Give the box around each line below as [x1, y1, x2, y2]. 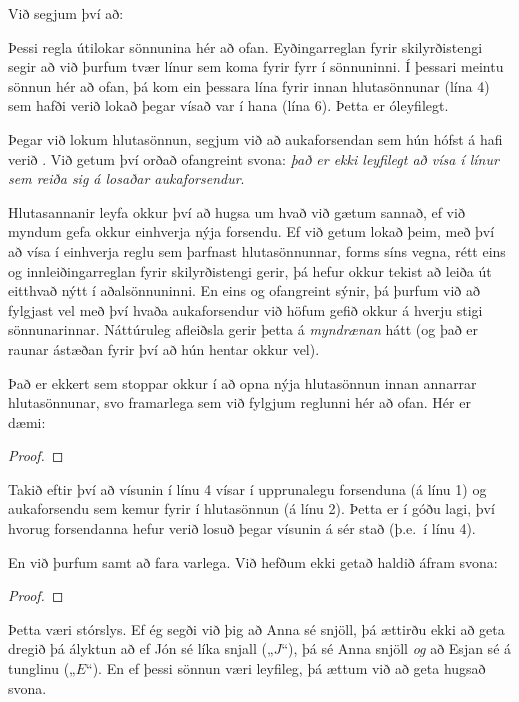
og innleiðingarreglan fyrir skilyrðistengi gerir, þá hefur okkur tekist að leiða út [8, 260, 492, 281]
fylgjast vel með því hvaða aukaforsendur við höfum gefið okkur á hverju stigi [8, 299, 483, 320]
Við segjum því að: [8, 3, 124, 23]
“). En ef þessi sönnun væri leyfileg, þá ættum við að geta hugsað [86, 658, 486, 679]
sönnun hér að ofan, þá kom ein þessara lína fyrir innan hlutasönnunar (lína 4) [8, 75, 490, 96]
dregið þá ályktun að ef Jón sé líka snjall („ [8, 638, 274, 659]
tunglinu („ [8, 658, 76, 679]
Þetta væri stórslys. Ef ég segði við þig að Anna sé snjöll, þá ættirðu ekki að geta [8, 618, 505, 639]
